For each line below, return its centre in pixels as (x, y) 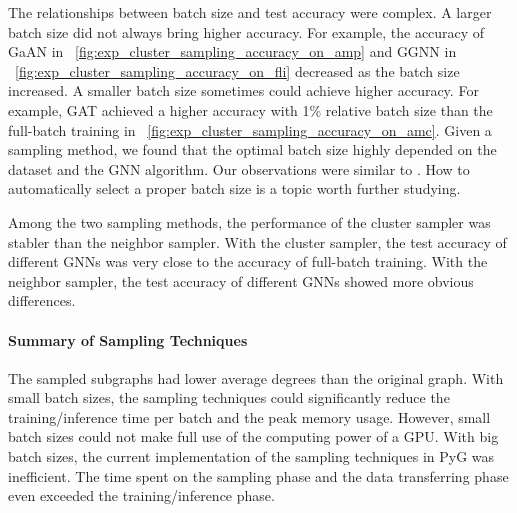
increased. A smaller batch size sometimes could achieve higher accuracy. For (243, 90)
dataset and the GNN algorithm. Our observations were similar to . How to (239, 168)
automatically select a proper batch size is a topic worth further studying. (234, 188)
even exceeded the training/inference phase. (141, 495)
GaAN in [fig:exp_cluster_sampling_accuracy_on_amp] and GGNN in (232, 51)
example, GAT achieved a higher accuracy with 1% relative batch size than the (250, 109)
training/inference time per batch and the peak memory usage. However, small (249, 416)
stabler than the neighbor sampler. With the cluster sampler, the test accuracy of (257, 241)
